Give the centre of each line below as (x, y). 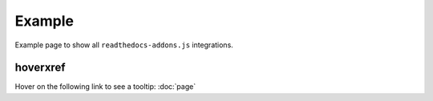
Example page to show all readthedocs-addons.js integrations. (124, 45)
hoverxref (40, 68)
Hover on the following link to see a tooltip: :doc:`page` (105, 87)
